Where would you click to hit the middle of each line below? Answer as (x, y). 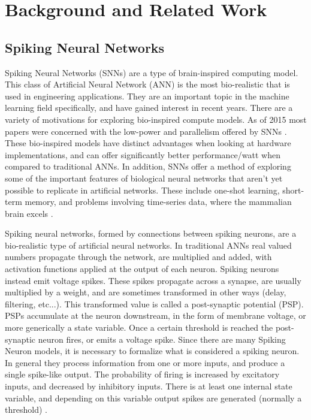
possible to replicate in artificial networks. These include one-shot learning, (142, 190)
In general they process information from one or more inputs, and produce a (145, 362)
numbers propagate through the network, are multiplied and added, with (138, 257)
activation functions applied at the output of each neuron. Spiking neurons (142, 269)
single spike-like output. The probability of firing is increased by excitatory (142, 374)
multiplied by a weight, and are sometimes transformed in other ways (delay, (146, 292)
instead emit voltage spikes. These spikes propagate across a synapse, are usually (153, 280)
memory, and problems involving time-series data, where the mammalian (158, 202)
